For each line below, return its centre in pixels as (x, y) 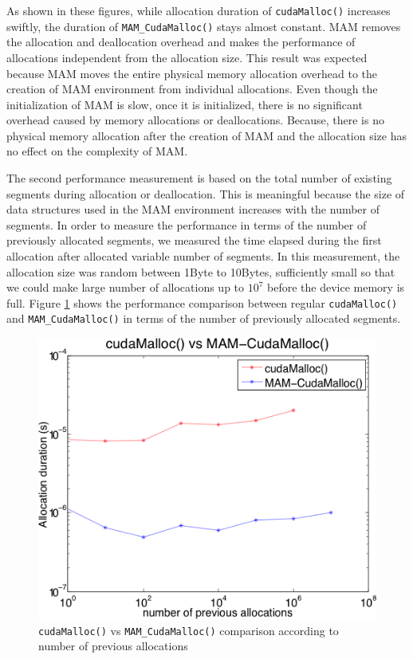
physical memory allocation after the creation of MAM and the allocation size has (207, 135)
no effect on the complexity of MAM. (97, 151)
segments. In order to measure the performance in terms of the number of (187, 224)
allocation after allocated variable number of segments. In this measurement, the (203, 256)
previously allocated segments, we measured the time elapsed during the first (194, 240)
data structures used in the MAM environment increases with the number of (193, 209)
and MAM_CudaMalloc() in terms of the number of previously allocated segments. (204, 318)
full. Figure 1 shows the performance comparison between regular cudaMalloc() (202, 302)
